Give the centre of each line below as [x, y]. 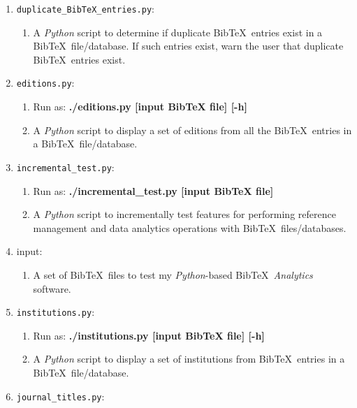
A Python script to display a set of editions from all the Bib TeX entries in [192, 130]
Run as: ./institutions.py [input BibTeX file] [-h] [149, 335]
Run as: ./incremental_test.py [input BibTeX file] [153, 190]
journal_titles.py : [60, 396]
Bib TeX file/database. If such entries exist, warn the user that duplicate [188, 46]
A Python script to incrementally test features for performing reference [184, 214]
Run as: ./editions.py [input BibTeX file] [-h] [140, 107]
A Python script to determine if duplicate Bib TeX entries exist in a [178, 32]
